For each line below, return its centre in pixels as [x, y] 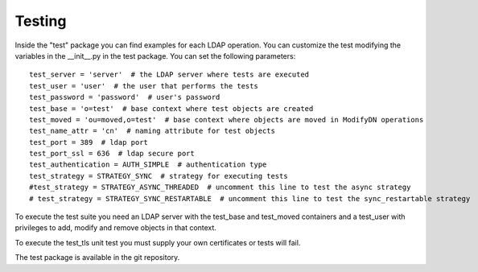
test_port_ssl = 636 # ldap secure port [112, 154]
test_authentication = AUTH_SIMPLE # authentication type [148, 165]
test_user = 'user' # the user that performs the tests [144, 86]
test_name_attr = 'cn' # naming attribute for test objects [152, 131]
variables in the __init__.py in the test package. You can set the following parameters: [155, 56]
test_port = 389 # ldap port [89, 142]
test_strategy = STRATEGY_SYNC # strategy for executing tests [159, 176]
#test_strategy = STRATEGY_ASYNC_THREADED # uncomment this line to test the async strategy [220, 188]
